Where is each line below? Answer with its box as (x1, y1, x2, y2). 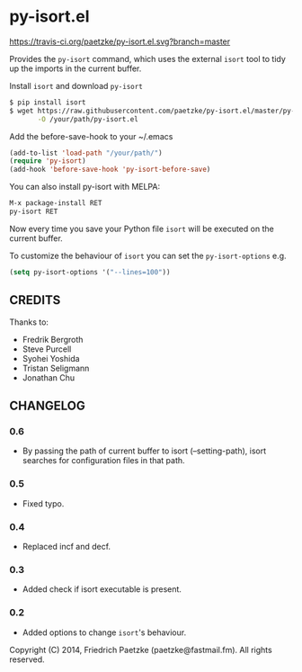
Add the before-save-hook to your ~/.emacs (9, 130, 173, 141)
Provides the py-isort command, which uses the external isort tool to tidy (9, 53, 286, 64)
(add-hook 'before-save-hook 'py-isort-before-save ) (9, 165, 211, 175)
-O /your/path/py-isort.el (37, 114, 139, 123)
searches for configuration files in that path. (22, 455, 186, 466)
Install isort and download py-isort (9, 80, 144, 91)
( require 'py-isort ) (9, 157, 87, 166)
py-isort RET (9, 207, 58, 217)
